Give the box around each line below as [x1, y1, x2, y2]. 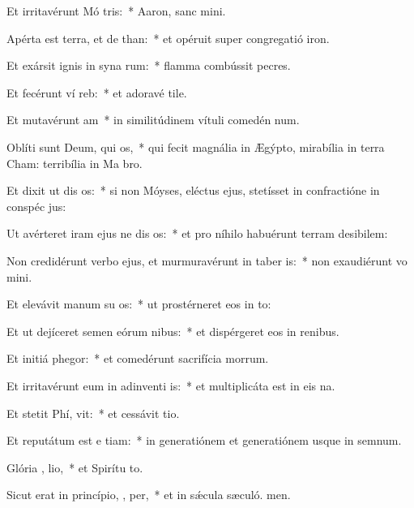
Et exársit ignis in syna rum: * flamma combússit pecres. [6, 57, 291, 74]
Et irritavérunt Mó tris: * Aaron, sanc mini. [6, 2, 226, 19]
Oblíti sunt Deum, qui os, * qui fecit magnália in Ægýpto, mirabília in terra [6, 138, 385, 155]
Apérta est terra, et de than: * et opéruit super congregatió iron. [6, 29, 330, 46]
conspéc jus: [6, 197, 66, 214]
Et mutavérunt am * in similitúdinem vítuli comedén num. [6, 111, 300, 128]
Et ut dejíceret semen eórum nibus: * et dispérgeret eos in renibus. [6, 322, 339, 339]
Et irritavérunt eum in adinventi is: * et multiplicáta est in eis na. [6, 377, 335, 394]
